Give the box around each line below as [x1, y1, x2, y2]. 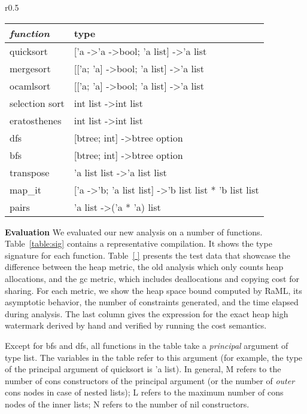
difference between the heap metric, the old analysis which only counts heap [5, 260, 284, 273]
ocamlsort [10, 78, 51, 93]
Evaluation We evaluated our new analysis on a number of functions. [5, 225, 263, 238]
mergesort [10, 61, 51, 75]
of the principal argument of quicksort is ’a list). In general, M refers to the [5, 363, 281, 375]
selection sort [10, 96, 65, 110]
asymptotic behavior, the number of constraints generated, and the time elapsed [5, 296, 299, 308]
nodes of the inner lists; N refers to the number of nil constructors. [5, 397, 250, 410]
